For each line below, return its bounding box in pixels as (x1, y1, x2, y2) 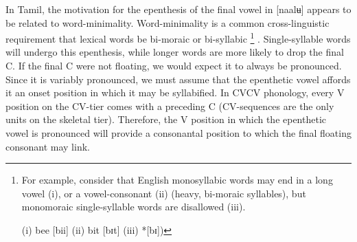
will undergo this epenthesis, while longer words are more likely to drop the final (5, 45, 344, 59)
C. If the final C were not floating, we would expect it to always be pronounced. (5, 58, 342, 73)
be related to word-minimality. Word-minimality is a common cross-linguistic (5, 15, 330, 30)
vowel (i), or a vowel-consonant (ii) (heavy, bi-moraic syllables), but (21, 186, 306, 200)
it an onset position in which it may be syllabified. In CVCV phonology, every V (5, 85, 345, 100)
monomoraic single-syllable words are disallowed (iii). (21, 199, 246, 214)
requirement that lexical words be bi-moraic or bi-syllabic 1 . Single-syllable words (5, 30, 351, 45)
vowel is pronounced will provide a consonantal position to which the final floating (5, 126, 352, 140)
